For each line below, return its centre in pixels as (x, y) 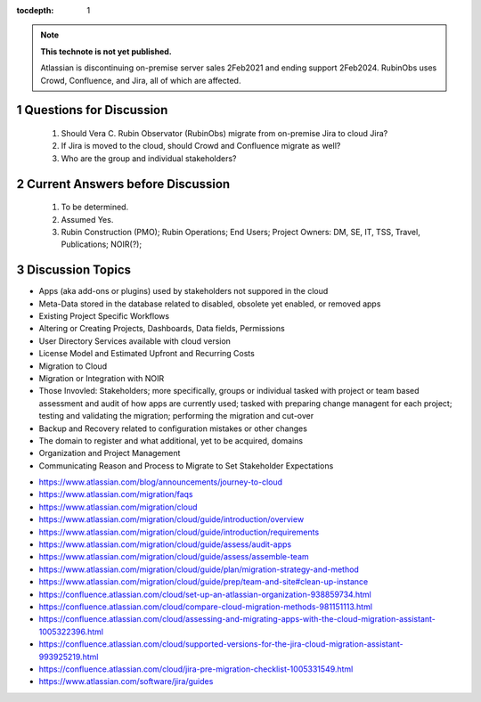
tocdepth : (35, 10)
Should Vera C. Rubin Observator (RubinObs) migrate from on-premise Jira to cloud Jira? (224, 133)
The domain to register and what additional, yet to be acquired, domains (171, 440)
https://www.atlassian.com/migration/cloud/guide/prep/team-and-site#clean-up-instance (204, 582)
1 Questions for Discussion (92, 110)
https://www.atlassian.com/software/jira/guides (126, 682)
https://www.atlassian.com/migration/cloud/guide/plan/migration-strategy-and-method (199, 569)
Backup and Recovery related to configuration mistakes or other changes (173, 429)
